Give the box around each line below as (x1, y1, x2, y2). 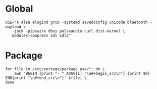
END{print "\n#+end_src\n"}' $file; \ (5, 75, 87, 80)
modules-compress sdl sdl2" (12, 33, 71, 38)
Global (5, 3, 33, 15)
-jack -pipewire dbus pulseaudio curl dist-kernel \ (12, 28, 125, 33)
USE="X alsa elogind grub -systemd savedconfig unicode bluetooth (5, 20, 148, 25)
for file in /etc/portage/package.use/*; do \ (5, 66, 105, 71)
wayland (5, 24, 22, 29)
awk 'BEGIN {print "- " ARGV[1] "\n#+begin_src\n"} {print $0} (14, 71, 150, 76)
